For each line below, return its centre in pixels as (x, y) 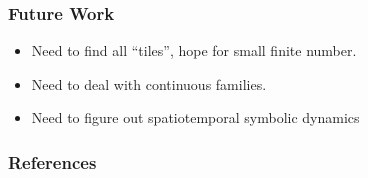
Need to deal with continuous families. (149, 83)
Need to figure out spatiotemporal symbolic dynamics (195, 117)
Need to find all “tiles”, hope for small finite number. (194, 50)
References (52, 161)
